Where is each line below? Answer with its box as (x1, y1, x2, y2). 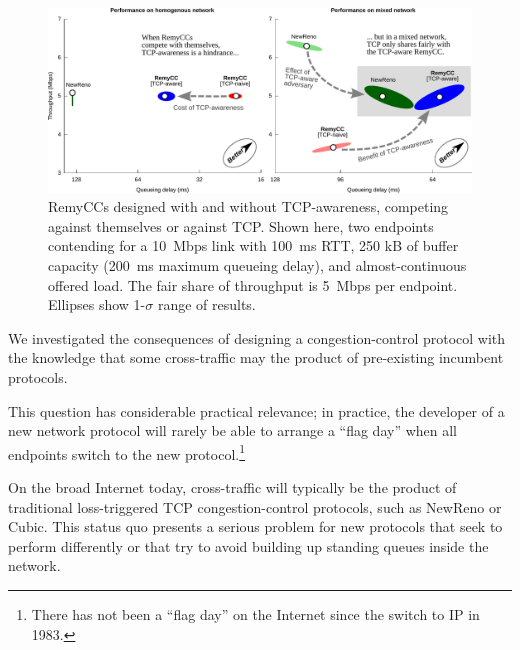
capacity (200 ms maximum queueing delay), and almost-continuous (48, 255, 467, 276)
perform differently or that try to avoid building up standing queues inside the (8, 535, 489, 556)
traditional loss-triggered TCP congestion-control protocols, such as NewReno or (8, 496, 502, 517)
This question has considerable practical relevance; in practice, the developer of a (8, 400, 505, 421)
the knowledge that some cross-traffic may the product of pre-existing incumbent (8, 347, 504, 368)
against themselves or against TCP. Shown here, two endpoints (48, 215, 434, 236)
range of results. (157, 294, 256, 315)
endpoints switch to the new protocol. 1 (8, 440, 246, 464)
